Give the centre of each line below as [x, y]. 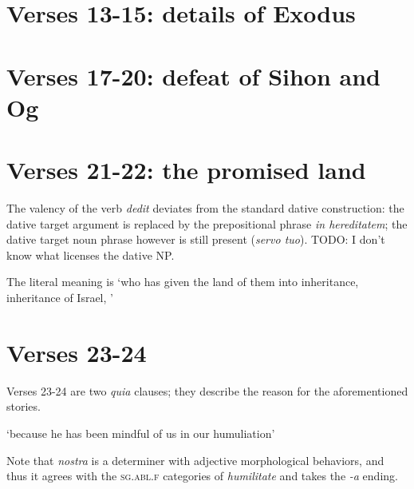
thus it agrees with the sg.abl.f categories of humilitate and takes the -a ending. [202, 476]
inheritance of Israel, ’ [60, 298]
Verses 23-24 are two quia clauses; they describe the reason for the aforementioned [207, 390]
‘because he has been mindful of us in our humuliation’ [141, 433]
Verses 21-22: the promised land [186, 170]
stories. [24, 406]
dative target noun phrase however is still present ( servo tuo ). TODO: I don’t [196, 239]
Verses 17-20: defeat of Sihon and [194, 76]
